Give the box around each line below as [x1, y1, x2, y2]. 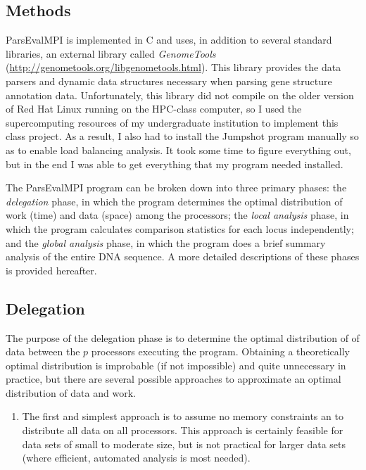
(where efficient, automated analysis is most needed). [22, 450, 251, 465]
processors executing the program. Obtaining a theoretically [91, 344, 350, 359]
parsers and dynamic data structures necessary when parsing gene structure [6, 73, 332, 88]
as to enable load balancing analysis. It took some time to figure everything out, [6, 142, 351, 157]
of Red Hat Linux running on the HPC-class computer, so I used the [6, 101, 302, 116]
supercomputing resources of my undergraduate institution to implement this [6, 115, 339, 129]
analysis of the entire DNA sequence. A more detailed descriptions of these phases [6, 249, 360, 264]
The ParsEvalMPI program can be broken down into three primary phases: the [6, 180, 347, 195]
